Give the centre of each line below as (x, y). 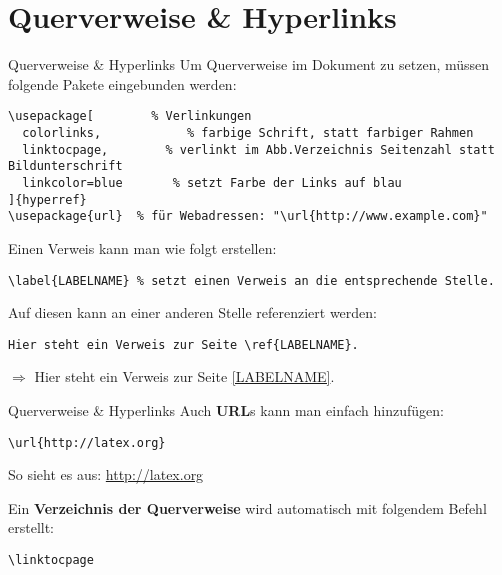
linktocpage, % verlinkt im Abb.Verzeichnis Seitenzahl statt (258, 149)
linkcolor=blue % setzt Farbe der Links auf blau (212, 182)
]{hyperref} (47, 199)
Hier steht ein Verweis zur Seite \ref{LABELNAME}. (183, 344)
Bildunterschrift (65, 166)
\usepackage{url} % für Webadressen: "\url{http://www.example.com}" (248, 216)
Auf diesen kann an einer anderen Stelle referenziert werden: (192, 312)
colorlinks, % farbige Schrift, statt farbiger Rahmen (248, 132)
